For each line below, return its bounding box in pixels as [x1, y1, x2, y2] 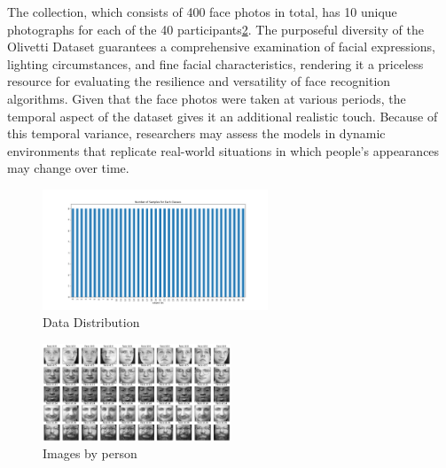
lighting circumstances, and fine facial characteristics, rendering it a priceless [7, 54, 424, 73]
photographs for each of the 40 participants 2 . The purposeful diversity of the [7, 19, 424, 38]
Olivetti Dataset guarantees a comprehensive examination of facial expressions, [7, 37, 435, 56]
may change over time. [7, 159, 129, 177]
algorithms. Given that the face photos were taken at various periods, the [7, 89, 406, 107]
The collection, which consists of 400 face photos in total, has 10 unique [7, 3, 397, 20]
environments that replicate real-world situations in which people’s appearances [7, 141, 440, 160]
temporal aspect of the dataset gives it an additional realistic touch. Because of [7, 106, 438, 125]
